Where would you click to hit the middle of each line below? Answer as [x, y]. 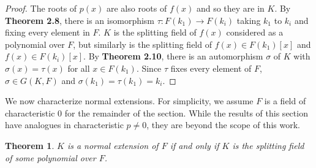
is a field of [285, 101]
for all [79, 68]
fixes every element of [211, 68]
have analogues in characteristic [64, 125]
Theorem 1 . [30, 145]
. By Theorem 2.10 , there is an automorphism [173, 56]
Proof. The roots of [41, 8]
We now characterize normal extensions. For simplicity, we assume [129, 101]
